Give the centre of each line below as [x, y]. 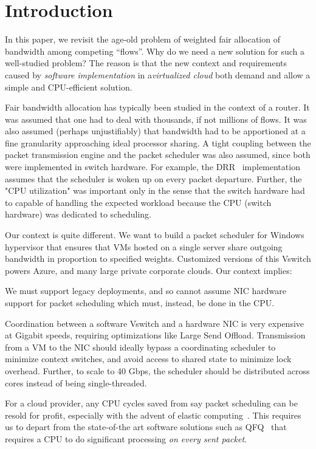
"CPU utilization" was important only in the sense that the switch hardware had [155, 190]
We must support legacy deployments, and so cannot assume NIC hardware [146, 291]
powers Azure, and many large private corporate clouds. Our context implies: [149, 270]
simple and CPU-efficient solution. [69, 87]
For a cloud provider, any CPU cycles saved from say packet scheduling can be [151, 403]
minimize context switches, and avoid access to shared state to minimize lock [148, 359]
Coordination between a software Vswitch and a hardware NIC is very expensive [155, 323]
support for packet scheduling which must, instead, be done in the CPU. [140, 303]
